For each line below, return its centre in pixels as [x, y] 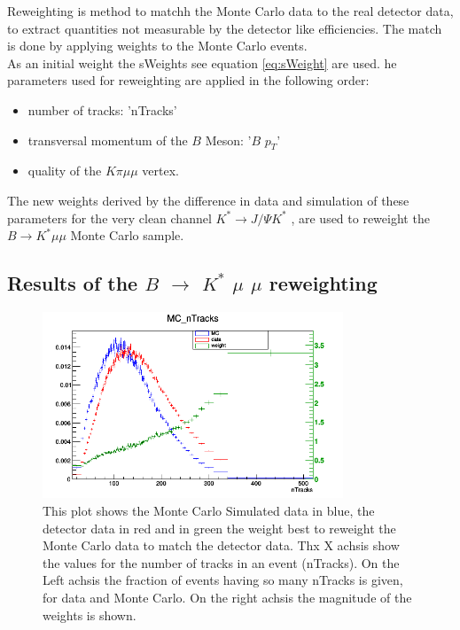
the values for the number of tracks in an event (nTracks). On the [221, 562]
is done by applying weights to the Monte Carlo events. [157, 46]
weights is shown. [90, 614]
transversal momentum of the [108, 140]
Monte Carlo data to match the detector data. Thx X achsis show [221, 545]
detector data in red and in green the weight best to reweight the [219, 528]
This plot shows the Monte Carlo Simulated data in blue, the [209, 510]
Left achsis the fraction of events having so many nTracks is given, [223, 580]
